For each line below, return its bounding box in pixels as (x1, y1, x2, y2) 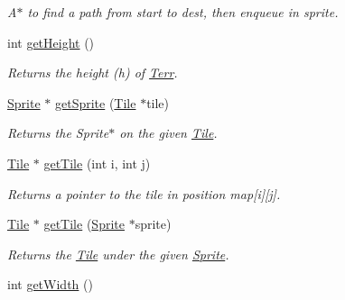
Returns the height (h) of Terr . (7, 63, 178, 82)
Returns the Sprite (7, 123, 109, 142)
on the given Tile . (119, 123, 218, 142)
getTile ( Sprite (43, 214, 125, 233)
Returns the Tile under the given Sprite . (7, 244, 229, 263)
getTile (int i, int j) (43, 153, 151, 172)
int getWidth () (7, 275, 93, 294)
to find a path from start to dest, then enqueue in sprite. (27, 3, 339, 21)
